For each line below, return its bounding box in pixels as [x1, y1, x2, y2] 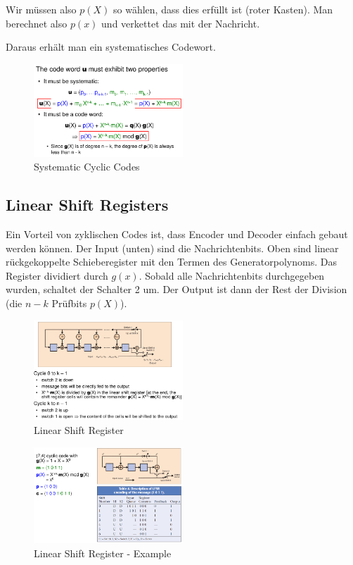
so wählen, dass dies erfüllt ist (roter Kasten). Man [113, 2, 333, 16]
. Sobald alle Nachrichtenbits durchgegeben [139, 268, 325, 282]
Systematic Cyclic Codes [34, 159, 140, 174]
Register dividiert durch [6, 268, 108, 282]
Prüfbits [51, 296, 87, 311]
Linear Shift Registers [6, 194, 169, 216]
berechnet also [6, 15, 68, 30]
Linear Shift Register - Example [34, 545, 172, 560]
